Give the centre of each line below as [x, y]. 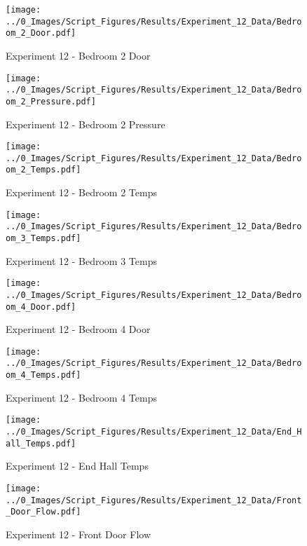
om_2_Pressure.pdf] [51, 101]
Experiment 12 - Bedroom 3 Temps [81, 260]
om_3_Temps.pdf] [43, 238]
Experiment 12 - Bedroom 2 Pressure [86, 124]
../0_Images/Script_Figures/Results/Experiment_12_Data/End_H [154, 432]
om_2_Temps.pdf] [43, 170]
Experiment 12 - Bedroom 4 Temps [81, 397]
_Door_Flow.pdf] [43, 512]
